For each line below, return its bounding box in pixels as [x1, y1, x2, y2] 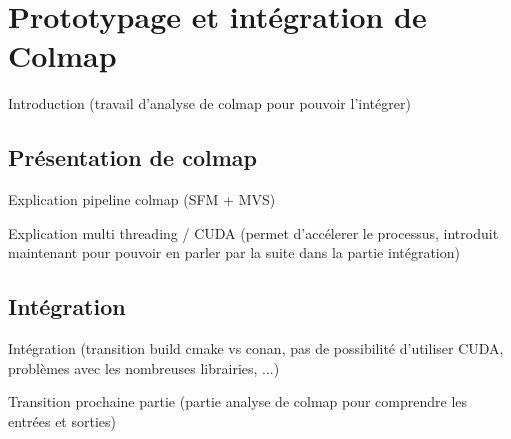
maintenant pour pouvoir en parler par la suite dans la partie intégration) [8, 242, 460, 263]
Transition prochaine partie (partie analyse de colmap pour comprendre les [8, 391, 468, 412]
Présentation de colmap [8, 142, 257, 173]
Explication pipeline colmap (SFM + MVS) [8, 189, 276, 210]
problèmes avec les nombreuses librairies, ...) [8, 357, 280, 378]
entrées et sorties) [8, 410, 116, 431]
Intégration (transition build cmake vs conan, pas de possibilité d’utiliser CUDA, [8, 338, 504, 359]
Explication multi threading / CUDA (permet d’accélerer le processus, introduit [8, 222, 499, 243]
